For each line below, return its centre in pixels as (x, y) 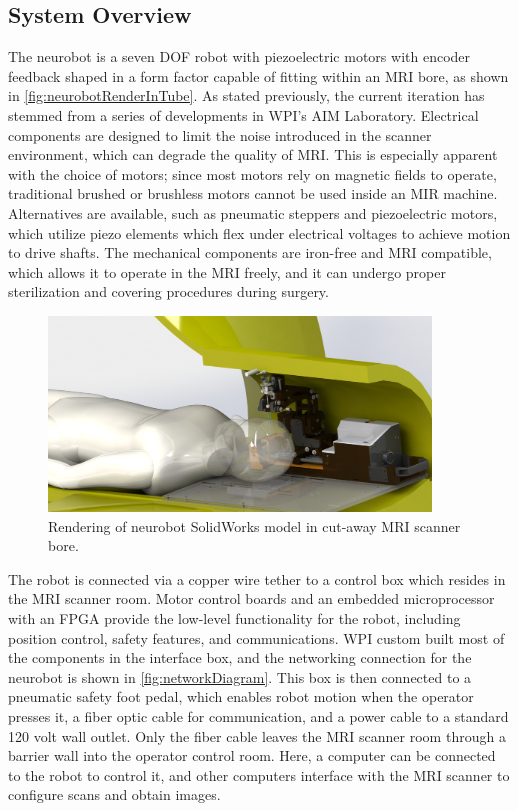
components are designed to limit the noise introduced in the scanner (220, 134)
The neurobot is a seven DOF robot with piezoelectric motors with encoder (239, 56)
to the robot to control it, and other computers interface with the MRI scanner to (259, 774)
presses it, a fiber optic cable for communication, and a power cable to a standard (258, 715)
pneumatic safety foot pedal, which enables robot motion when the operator (241, 696)
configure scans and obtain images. (114, 794)
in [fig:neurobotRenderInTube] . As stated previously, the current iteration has (246, 95)
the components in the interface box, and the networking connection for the (240, 657)
